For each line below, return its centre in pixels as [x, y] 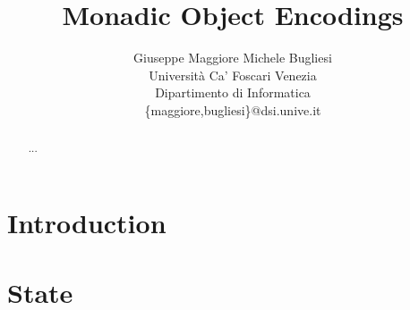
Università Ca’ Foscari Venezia [233, 75]
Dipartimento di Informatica [233, 92]
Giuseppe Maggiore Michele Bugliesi [233, 58]
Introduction [87, 222]
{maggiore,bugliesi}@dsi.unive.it [233, 109]
